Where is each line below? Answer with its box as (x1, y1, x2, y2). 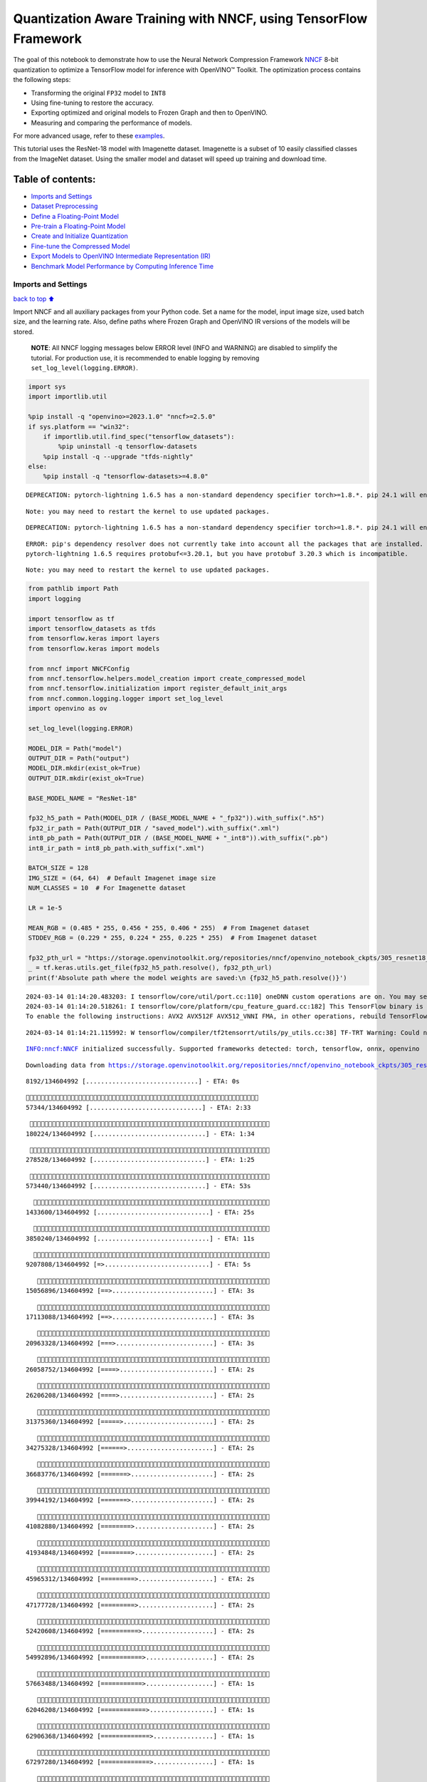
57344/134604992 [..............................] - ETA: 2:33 (26, 1103, 251, 1111)
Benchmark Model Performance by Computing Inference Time (31, 262, 213, 270)
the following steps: (13, 76, 71, 84)
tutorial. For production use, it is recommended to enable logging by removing (31, 354, 260, 362)
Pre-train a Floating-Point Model (31, 222, 126, 230)
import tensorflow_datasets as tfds (28, 624, 157, 632)
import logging (28, 594, 81, 602)
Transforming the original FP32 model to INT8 (31, 88, 167, 97)
